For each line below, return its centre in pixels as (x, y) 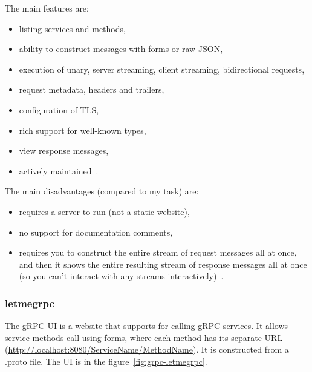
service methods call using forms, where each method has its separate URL (144, 337)
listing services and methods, (72, 28)
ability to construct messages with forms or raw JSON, (121, 49)
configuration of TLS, (59, 109)
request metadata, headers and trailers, (92, 89)
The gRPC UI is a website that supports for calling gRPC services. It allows (147, 326)
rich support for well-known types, (83, 130)
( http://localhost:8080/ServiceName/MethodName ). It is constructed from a (147, 349)
